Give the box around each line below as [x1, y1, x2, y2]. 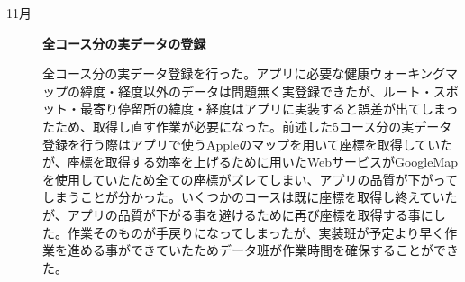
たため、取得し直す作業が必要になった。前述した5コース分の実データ [42, 116, 452, 135]
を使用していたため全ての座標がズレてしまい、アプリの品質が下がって [42, 169, 458, 188]
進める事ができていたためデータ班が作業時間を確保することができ [67, 241, 459, 259]
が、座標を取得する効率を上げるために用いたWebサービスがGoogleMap [42, 152, 459, 171]
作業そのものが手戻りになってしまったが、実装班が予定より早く [67, 223, 445, 241]
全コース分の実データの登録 [42, 33, 206, 52]
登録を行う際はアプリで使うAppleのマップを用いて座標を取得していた [42, 134, 453, 153]
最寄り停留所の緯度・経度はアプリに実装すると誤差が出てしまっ [79, 99, 459, 118]
